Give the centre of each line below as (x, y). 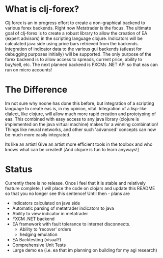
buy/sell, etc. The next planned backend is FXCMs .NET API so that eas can (81, 64)
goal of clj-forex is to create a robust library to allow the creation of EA (76, 33)
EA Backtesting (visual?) (37, 239)
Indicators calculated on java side (46, 203)
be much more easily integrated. (38, 134)
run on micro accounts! (29, 69)
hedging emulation (38, 234)
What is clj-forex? (42, 9)
